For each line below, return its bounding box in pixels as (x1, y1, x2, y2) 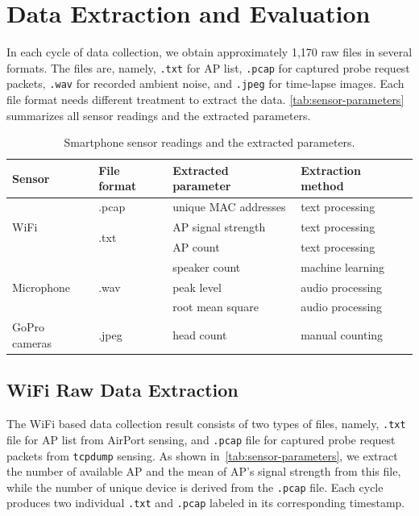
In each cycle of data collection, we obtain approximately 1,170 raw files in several (6, 44, 413, 60)
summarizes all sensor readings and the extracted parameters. (6, 106, 311, 123)
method (301, 177, 344, 194)
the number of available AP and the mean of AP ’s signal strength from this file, (6, 463, 401, 480)
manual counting (301, 327, 384, 343)
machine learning (301, 258, 385, 275)
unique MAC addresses (172, 198, 286, 215)
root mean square (172, 298, 259, 315)
